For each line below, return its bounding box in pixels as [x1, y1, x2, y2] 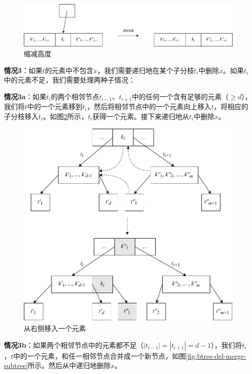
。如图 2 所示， [43, 111, 88, 121]
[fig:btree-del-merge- [186, 350, 247, 361]
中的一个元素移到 [27, 101, 83, 112]
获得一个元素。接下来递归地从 [92, 111, 189, 121]
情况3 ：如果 [4, 65, 43, 75]
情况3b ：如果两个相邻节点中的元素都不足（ [4, 339, 144, 350]
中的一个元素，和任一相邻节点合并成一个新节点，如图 [13, 350, 186, 361]
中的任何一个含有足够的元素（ [132, 91, 229, 101]
